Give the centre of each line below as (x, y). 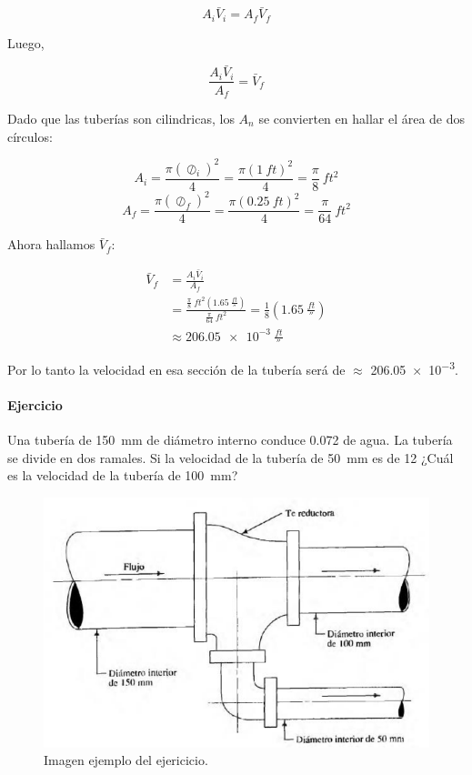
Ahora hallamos (51, 244)
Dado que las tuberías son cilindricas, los (121, 118)
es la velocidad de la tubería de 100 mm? (123, 475)
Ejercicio (35, 404)
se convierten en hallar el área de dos (362, 118)
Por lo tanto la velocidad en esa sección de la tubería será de (176, 369)
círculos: (30, 136)
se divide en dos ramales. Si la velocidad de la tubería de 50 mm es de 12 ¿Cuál (231, 457)
